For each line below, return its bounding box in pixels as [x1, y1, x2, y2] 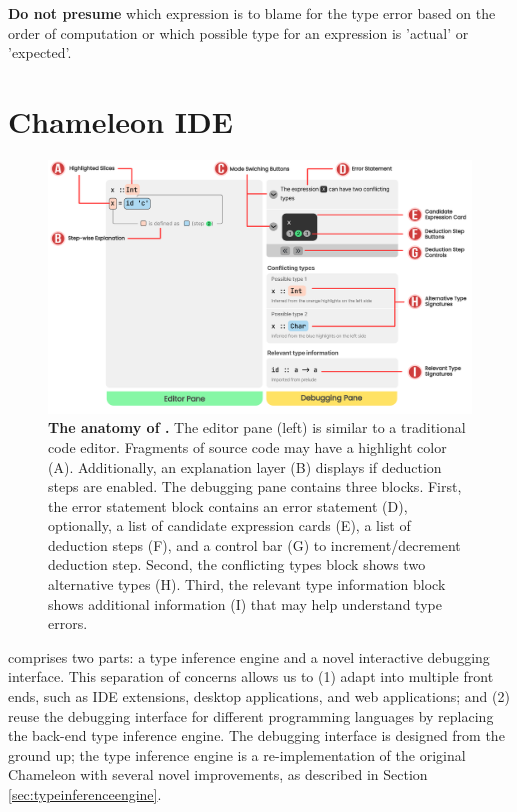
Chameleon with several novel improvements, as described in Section [8, 764, 428, 785]
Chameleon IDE [8, 100, 233, 141]
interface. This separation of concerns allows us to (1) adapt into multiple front [8, 666, 494, 687]
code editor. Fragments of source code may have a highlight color [48, 436, 447, 457]
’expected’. [8, 42, 72, 63]
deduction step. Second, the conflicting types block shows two [48, 554, 426, 575]
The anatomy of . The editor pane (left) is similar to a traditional [48, 417, 466, 438]
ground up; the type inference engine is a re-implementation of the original [8, 744, 466, 765]
